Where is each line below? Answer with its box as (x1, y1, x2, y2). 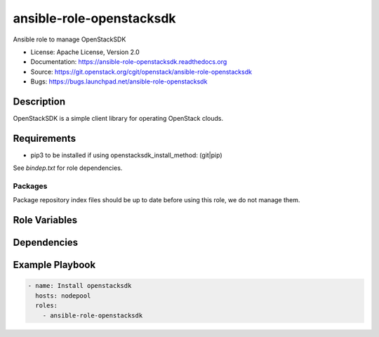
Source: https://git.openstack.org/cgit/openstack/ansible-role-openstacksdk (30, 67, 253, 76)
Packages (13, 181, 48, 191)
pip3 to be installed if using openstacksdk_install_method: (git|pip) (30, 151, 222, 159)
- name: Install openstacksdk (27, 282, 132, 290)
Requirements (13, 132, 77, 144)
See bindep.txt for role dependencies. (13, 164, 123, 172)
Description (13, 95, 66, 107)
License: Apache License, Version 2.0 (30, 48, 140, 56)
